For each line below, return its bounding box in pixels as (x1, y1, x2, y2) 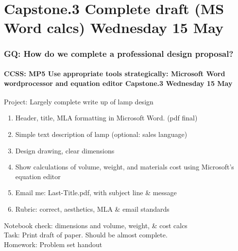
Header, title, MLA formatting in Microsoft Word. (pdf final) (15, 113, 198, 123)
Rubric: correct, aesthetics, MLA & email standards (15, 203, 170, 214)
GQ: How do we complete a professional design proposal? (4, 48, 234, 60)
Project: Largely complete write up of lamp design (4, 96, 153, 106)
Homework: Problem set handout (4, 239, 102, 249)
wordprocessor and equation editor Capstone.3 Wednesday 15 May (4, 78, 233, 88)
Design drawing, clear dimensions (15, 145, 115, 155)
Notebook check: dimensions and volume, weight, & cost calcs (4, 220, 187, 230)
